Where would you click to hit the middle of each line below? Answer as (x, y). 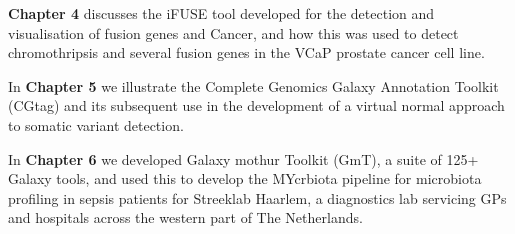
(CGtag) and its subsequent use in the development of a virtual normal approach (256, 105)
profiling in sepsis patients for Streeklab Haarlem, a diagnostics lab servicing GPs (257, 197)
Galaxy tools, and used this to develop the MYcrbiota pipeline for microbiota (245, 178)
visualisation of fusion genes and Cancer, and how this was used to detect (233, 32)
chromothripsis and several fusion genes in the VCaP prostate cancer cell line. (246, 52)
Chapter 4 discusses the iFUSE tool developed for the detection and (221, 13)
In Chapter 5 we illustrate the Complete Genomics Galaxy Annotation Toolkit (253, 85)
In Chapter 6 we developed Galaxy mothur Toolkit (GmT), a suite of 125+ (243, 158)
